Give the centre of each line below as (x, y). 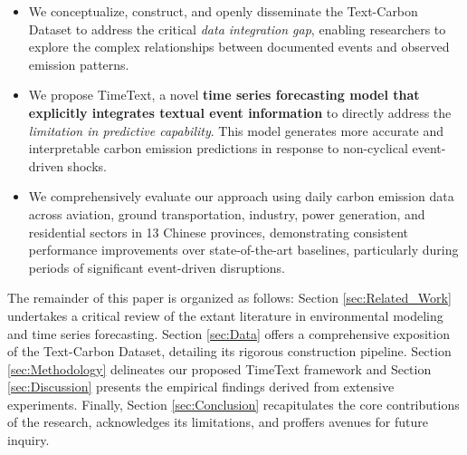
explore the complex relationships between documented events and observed (239, 47)
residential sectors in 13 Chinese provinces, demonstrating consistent (218, 232)
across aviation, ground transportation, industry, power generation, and (227, 213)
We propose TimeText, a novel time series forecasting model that (224, 95)
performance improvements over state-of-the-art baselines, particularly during (243, 250)
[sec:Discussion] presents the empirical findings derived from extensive (201, 387)
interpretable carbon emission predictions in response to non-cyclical (218, 148)
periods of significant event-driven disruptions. (157, 267)
